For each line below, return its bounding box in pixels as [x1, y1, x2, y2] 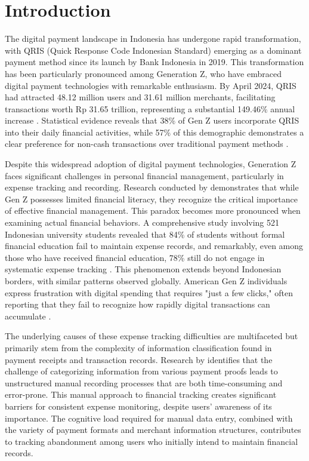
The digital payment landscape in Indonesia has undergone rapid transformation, [5, 32, 301, 45]
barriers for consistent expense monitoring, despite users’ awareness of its [5, 399, 272, 412]
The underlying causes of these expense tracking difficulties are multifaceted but [5, 330, 298, 342]
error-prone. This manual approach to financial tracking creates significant [5, 388, 277, 401]
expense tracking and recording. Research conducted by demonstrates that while [5, 181, 299, 193]
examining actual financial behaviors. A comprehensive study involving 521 [5, 216, 280, 229]
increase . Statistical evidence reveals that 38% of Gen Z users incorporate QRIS [5, 114, 299, 127]
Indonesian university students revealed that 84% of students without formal [5, 228, 285, 240]
